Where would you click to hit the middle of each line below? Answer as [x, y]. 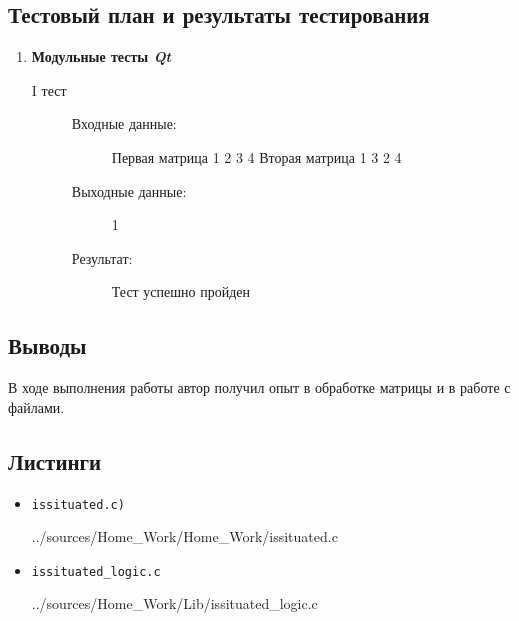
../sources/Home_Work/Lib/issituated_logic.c [174, 603]
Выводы [47, 345]
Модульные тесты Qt [101, 56]
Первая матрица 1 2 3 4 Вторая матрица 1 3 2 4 [256, 156]
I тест [49, 89]
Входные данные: [124, 123]
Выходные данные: [129, 190]
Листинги [55, 460]
